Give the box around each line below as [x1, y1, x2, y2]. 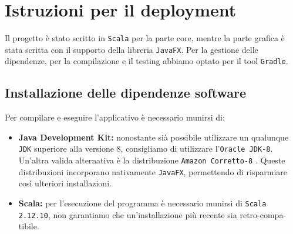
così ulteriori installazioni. [18, 177, 112, 189]
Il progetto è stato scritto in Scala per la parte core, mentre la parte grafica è [5, 32, 285, 44]
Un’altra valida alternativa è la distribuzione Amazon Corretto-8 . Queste [18, 154, 285, 166]
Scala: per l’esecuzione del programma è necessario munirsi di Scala [18, 197, 267, 209]
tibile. [18, 220, 39, 232]
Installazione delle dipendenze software [5, 83, 247, 102]
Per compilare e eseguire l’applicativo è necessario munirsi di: [5, 111, 225, 123]
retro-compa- [240, 208, 287, 220]
